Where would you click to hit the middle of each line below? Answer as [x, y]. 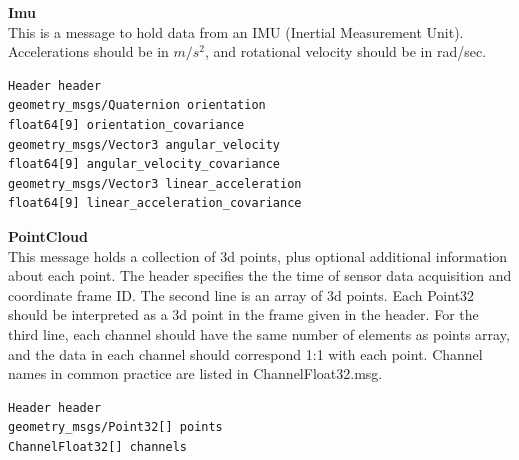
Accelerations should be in [88, 51]
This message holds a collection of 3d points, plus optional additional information [258, 255]
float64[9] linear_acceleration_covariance [155, 203]
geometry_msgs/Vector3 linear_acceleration [155, 183]
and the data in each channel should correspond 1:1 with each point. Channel [245, 353]
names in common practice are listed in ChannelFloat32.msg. [195, 373]
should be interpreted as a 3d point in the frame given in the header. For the [243, 314]
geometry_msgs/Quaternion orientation [137, 105]
